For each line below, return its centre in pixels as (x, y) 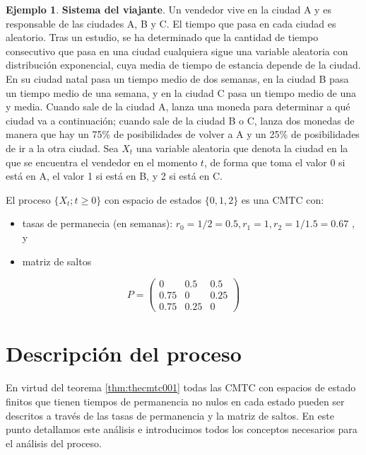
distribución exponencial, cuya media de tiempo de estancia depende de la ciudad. (183, 65)
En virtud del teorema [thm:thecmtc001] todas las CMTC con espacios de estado (181, 387)
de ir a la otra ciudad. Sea (62, 148)
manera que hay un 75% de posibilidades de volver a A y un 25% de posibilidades (183, 134)
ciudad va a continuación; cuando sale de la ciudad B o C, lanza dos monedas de (180, 120)
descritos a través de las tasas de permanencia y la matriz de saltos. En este (170, 415)
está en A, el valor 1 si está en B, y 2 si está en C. (114, 176)
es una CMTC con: (283, 199)
